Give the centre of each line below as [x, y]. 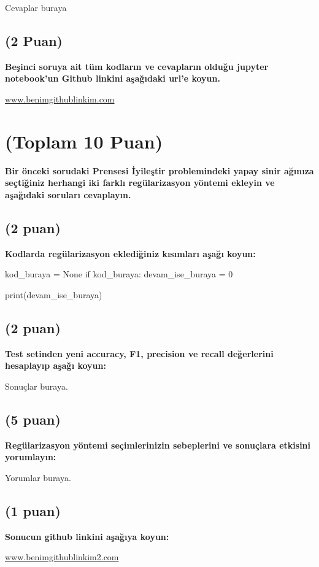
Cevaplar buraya [36, 7]
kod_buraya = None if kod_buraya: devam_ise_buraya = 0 [119, 274]
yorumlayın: [31, 457]
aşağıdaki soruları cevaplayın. [68, 194]
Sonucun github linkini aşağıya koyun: [87, 536]
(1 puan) [33, 510]
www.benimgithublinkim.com [60, 98]
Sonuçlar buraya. [37, 386]
